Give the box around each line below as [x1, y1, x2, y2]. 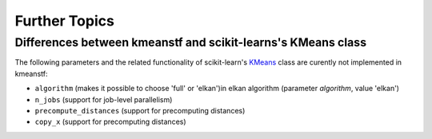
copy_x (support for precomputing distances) [34, 117, 187, 127]
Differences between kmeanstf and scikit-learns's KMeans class [14, 35, 367, 50]
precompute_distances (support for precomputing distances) [34, 105, 246, 115]
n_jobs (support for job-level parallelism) [34, 94, 173, 104]
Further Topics [14, 12, 115, 30]
